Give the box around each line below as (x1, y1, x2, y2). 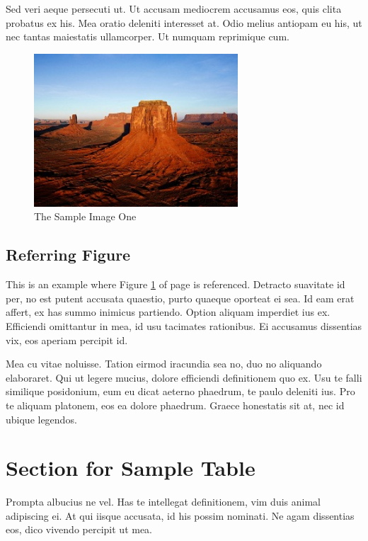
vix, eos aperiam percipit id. (6, 332, 128, 347)
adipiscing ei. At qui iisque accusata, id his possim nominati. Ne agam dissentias (6, 508, 355, 523)
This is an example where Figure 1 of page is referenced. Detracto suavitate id (6, 277, 345, 292)
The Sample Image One (34, 209, 137, 224)
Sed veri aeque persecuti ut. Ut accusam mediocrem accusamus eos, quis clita (6, 1, 342, 16)
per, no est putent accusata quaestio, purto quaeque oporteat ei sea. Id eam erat (6, 290, 355, 305)
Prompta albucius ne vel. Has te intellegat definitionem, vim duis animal (6, 494, 321, 509)
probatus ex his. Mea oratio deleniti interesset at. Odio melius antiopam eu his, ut (6, 15, 362, 30)
